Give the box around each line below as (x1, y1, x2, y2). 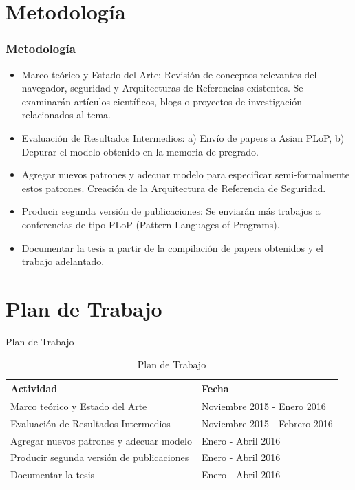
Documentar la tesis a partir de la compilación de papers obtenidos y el (21, 240, 323, 255)
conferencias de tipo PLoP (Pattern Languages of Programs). (21, 217, 280, 231)
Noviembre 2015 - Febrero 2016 (201, 416, 333, 430)
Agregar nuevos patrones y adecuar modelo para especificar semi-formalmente (21, 167, 349, 182)
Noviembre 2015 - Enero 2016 (201, 398, 326, 413)
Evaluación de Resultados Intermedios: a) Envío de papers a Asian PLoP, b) (21, 130, 345, 145)
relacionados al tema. (21, 107, 111, 122)
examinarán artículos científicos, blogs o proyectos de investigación (21, 94, 303, 108)
